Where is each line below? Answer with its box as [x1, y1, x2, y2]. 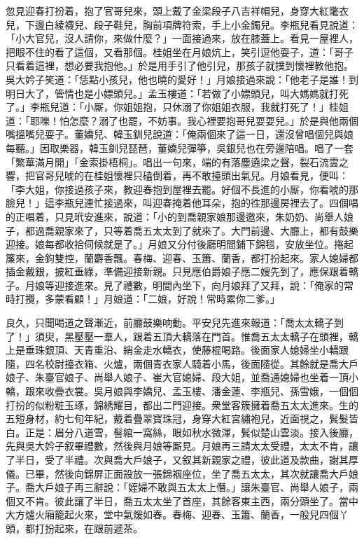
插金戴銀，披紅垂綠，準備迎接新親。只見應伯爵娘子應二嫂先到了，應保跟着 [6, 264, 349, 279]
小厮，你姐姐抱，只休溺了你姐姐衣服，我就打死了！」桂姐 [83, 99, 349, 114]
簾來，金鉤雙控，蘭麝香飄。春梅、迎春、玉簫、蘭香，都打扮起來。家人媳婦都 [6, 250, 358, 265]
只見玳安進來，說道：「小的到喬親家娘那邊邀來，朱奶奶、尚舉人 [54, 209, 344, 223]
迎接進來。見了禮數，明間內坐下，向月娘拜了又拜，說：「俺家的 [54, 277, 344, 292]
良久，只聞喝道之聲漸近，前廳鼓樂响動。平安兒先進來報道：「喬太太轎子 [6, 315, 334, 330]
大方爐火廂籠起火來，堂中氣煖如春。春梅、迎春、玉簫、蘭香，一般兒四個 [6, 507, 339, 522]
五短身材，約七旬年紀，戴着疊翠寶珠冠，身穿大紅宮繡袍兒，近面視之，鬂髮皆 [6, 411, 358, 426]
